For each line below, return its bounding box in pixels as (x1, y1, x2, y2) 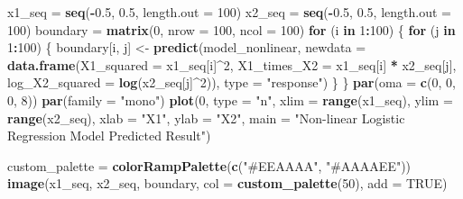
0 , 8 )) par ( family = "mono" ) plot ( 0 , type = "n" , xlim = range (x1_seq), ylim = (7, 90, 453, 109)
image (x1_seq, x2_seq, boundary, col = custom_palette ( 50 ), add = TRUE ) (7, 174, 448, 193)
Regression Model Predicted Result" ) (7, 126, 211, 145)
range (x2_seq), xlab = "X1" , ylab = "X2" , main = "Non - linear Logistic (7, 108, 405, 127)
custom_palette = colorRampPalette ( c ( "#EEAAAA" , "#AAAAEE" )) (7, 156, 412, 175)
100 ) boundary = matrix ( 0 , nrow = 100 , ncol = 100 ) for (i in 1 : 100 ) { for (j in (7, 20, 456, 39)
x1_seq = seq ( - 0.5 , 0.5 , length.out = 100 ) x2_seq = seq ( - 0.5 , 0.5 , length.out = (7, 3, 451, 21)
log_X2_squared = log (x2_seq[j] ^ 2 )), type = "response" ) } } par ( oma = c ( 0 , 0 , (7, 73, 456, 92)
